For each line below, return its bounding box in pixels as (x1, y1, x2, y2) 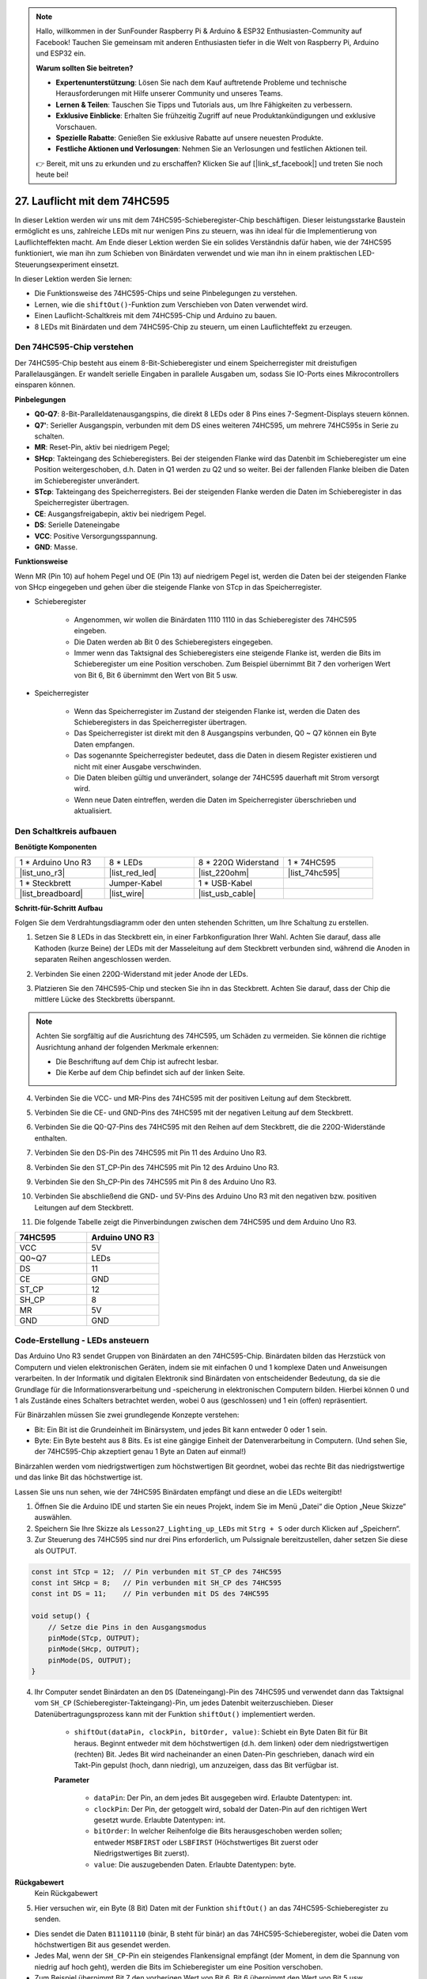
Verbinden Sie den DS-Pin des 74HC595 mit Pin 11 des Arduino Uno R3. (34, 1148, 267, 1157)
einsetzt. (91, 260, 119, 269)
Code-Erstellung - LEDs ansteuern (14, 1335, 149, 1346)
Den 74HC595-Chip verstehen (14, 341, 134, 352)
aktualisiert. (74, 806, 112, 815)
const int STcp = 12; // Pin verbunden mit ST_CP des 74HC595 (31, 1567, 282, 1576)
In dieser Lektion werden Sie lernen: (14, 274, 132, 283)
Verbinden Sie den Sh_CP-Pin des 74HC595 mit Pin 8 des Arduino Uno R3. (34, 1177, 277, 1187)
